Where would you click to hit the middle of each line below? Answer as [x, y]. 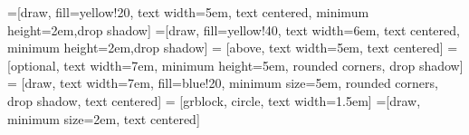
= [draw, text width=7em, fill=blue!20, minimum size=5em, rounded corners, [223, 83]
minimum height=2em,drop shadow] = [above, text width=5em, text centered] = [233, 48]
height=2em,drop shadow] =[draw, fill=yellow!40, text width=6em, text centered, [234, 29]
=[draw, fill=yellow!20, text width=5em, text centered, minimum [188, 12]
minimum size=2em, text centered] [104, 118]
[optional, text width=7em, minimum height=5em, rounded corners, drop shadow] [235, 65]
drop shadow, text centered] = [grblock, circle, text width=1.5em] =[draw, [214, 100]
